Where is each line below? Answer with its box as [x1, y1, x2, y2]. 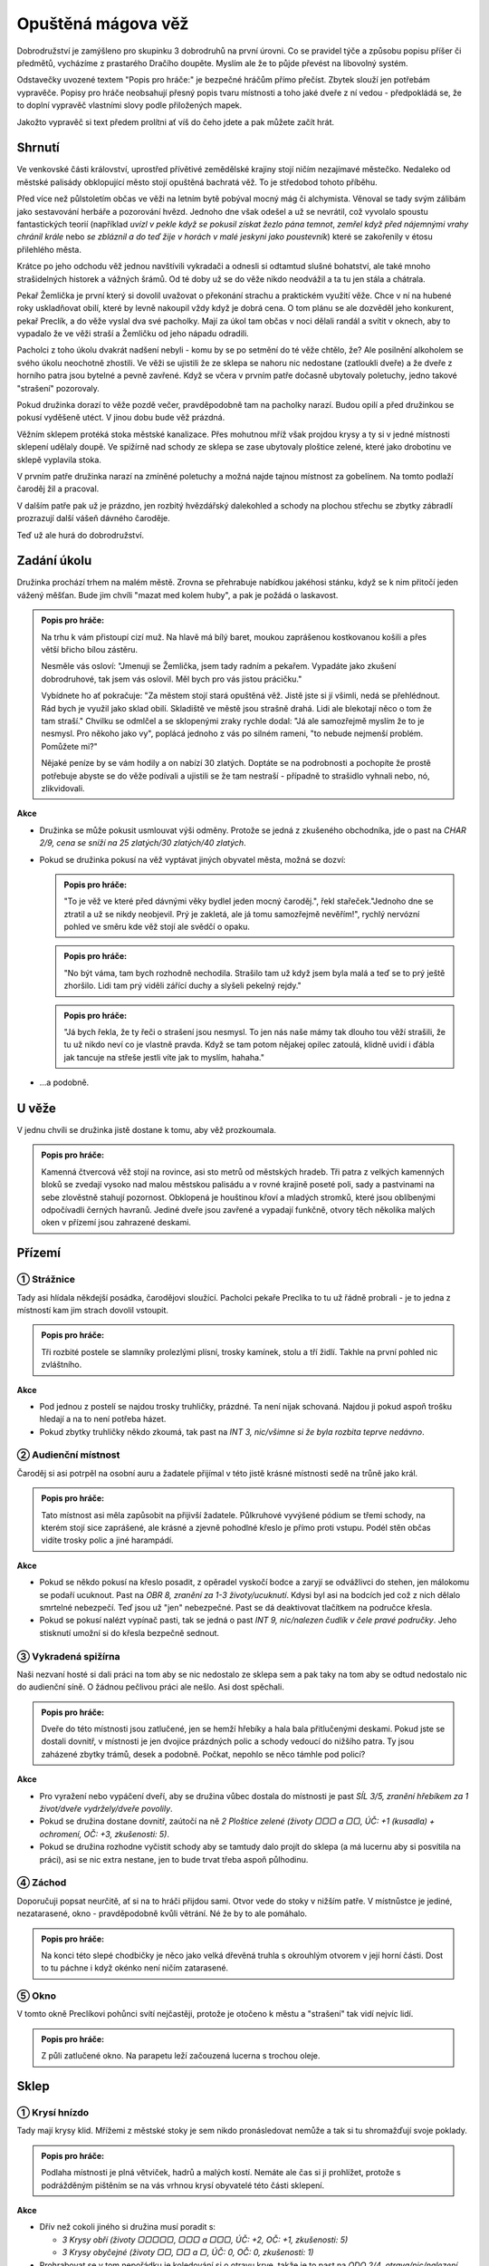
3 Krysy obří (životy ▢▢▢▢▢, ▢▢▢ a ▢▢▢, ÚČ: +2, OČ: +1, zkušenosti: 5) [62, 2234, 349, 2245]
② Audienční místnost [16, 1448, 120, 1461]
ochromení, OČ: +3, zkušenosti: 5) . [39, 1828, 170, 1839]
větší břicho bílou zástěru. [41, 644, 139, 655]
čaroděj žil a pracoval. [16, 483, 100, 494]
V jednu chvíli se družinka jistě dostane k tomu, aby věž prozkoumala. [16, 1125, 276, 1136]
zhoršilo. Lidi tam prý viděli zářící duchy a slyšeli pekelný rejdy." [63, 980, 302, 992]
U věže [16, 1101, 56, 1116]
